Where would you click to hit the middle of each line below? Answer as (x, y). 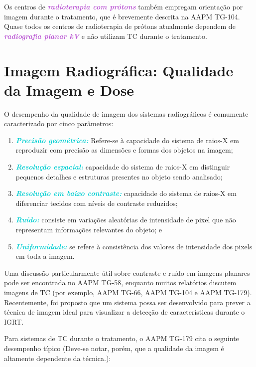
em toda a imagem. (45, 256)
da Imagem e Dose (69, 90)
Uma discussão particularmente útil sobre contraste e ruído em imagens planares (127, 273)
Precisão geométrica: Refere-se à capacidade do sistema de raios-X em (127, 140)
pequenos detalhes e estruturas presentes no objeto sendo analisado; (119, 176)
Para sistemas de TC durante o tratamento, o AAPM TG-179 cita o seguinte (122, 338)
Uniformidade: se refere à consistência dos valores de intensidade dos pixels (134, 246)
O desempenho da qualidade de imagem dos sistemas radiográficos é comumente (126, 113)
